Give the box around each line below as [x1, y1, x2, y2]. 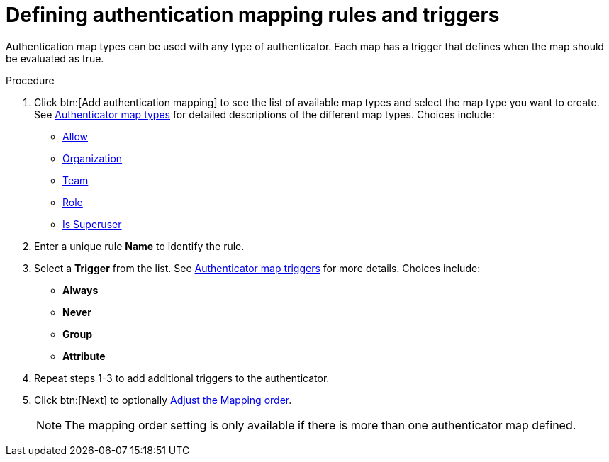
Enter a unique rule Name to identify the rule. [34, 240, 245, 252]
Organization [62, 152, 123, 164]
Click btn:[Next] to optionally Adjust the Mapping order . [34, 393, 292, 406]
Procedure [6, 74, 55, 86]
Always [62, 283, 99, 296]
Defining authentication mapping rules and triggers [6, 3, 500, 27]
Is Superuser [62, 218, 122, 230]
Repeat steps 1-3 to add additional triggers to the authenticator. [34, 371, 330, 384]
